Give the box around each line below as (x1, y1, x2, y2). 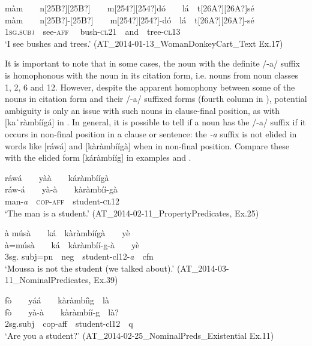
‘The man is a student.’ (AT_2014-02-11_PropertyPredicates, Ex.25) (5, 206, 259, 219)
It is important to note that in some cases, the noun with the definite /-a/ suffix (5, 57, 300, 70)
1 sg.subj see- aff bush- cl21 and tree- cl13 (5, 25, 181, 38)
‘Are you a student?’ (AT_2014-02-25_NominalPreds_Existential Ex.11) (5, 329, 274, 341)
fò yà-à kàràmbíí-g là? (5, 305, 119, 318)
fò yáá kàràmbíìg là (5, 294, 109, 306)
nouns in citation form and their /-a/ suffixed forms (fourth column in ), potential (5, 92, 307, 105)
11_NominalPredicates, (5, 273, 91, 286)
